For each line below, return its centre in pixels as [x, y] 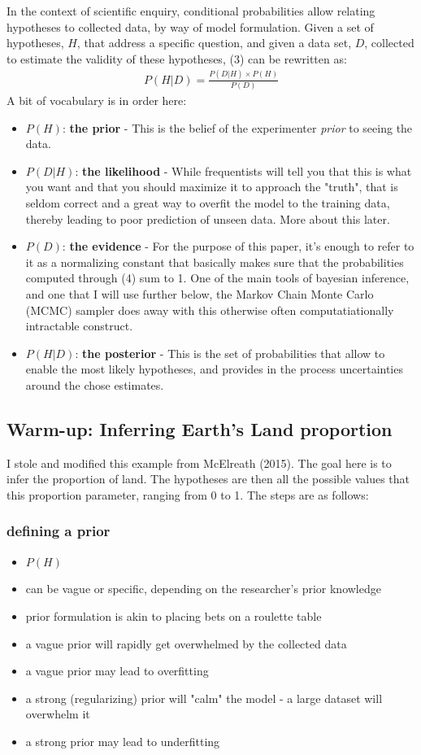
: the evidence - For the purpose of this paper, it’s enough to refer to [238, 246]
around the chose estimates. [95, 384]
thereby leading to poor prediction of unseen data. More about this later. [208, 218]
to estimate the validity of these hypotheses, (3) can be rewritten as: [177, 58]
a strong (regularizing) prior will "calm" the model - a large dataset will [204, 698]
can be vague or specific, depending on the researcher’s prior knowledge [203, 589]
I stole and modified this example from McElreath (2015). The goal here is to [199, 463]
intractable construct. [79, 326]
